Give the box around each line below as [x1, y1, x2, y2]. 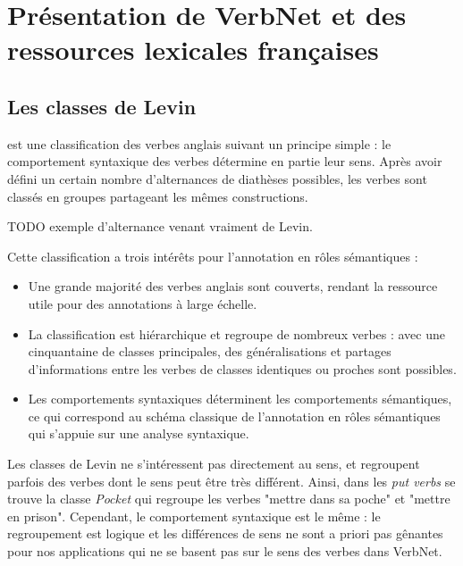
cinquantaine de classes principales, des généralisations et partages [28, 342, 391, 361]
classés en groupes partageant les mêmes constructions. [7, 187, 308, 205]
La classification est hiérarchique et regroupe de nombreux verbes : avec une [28, 324, 445, 343]
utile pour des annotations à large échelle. [28, 294, 257, 312]
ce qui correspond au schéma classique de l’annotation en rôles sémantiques [28, 406, 441, 425]
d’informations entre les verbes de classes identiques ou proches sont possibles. [28, 359, 457, 378]
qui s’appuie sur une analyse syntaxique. [28, 424, 249, 443]
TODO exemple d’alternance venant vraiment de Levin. [7, 217, 313, 236]
